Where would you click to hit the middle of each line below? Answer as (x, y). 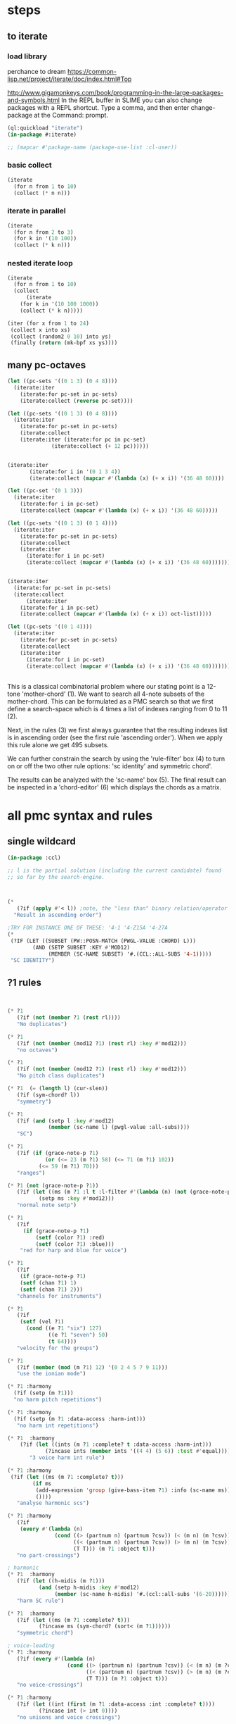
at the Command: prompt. (71, 115)
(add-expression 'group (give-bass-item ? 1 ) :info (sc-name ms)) (133, 1490)
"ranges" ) (31, 1173)
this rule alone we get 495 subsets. (58, 744)
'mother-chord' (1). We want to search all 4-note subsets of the (113, 694)
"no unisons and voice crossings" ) (68, 1717)
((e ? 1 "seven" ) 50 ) (78, 1335)
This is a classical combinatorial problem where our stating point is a (106, 686)
